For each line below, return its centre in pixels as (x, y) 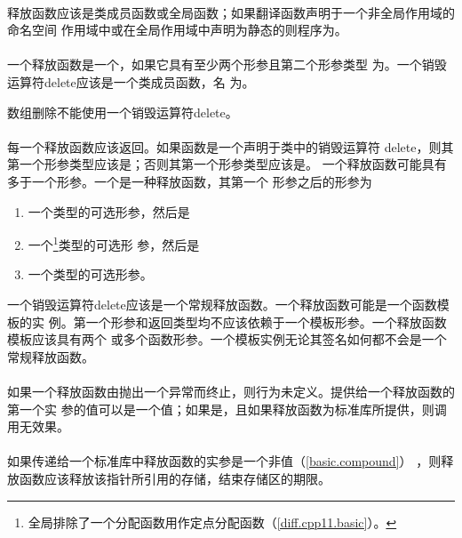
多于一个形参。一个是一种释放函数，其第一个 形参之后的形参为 (190, 181)
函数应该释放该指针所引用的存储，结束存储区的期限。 (175, 478)
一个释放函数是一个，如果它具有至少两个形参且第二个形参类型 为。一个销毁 (227, 64)
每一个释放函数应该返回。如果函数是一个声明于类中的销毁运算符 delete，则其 (231, 146)
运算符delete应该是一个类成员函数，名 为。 (131, 81)
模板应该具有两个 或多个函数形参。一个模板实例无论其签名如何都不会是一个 (227, 339)
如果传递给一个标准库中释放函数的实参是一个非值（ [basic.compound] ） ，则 (224, 461)
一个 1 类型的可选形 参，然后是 (114, 243)
